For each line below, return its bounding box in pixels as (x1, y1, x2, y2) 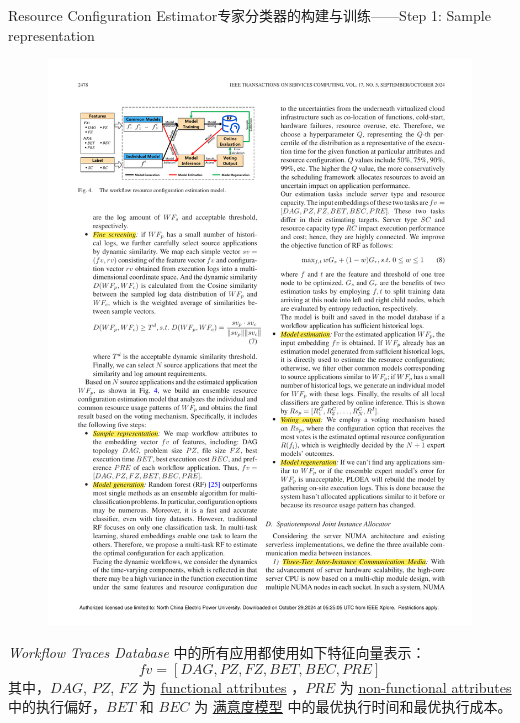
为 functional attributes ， (142, 676, 306, 697)
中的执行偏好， (8, 696, 106, 717)
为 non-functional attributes (339, 676, 512, 697)
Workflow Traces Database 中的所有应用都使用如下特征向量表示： (8, 642, 426, 663)
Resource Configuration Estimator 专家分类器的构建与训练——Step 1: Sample (8, 5, 491, 25)
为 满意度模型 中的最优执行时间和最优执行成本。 (194, 696, 512, 717)
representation (8, 24, 95, 45)
